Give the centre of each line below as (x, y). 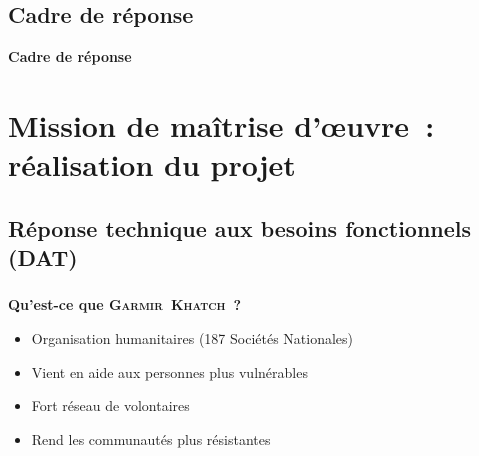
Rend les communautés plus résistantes (151, 438)
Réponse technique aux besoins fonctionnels (240, 227)
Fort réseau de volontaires (110, 405)
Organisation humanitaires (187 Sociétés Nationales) (192, 338)
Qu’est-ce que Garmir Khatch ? (125, 304)
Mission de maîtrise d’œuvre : (221, 124)
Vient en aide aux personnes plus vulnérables (169, 371)
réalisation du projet (152, 164)
